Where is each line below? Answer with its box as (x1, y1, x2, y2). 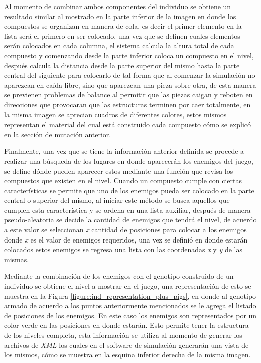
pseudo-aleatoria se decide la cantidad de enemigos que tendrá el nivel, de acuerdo (4, 214, 257, 225)
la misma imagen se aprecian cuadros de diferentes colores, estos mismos (4, 109, 227, 119)
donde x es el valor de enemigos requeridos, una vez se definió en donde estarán (4, 234, 248, 245)
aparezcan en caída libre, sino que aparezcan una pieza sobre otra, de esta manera (4, 79, 256, 90)
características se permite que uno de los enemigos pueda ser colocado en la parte (4, 185, 254, 195)
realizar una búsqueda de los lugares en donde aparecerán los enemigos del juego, (4, 155, 253, 166)
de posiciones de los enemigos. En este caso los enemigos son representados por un (4, 310, 257, 320)
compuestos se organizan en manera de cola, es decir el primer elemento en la (4, 21, 242, 31)
